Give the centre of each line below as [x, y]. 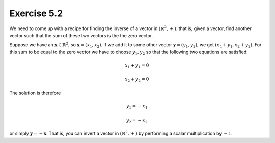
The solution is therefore [35, 93]
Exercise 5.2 [36, 13]
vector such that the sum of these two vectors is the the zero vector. [81, 35]
